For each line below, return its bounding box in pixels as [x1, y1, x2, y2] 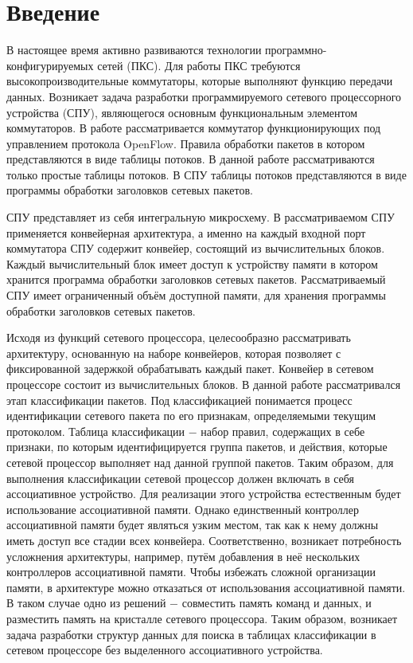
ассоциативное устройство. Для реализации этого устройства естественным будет [6, 485, 401, 502]
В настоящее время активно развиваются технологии [6, 41, 262, 58]
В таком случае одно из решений [6, 594, 166, 611]
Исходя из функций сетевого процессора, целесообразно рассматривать [6, 329, 351, 346]
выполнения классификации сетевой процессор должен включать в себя [6, 469, 355, 486]
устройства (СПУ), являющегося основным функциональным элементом [6, 104, 357, 120]
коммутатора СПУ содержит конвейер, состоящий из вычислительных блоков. [6, 240, 385, 257]
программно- [265, 41, 327, 58]
